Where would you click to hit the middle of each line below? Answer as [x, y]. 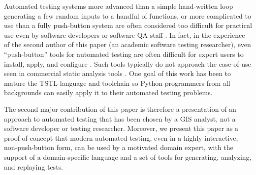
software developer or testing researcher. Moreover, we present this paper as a [121, 128]
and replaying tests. [33, 166]
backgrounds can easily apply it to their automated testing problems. [108, 92]
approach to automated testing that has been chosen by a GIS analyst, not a [120, 118]
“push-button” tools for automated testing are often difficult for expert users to [124, 54]
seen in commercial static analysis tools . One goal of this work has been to [118, 73]
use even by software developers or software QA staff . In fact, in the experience [125, 35]
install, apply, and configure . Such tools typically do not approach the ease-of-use [128, 63]
